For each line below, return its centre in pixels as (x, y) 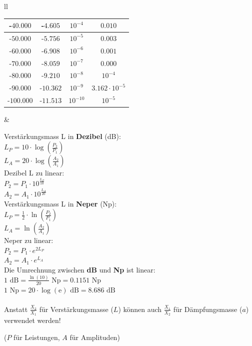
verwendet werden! (32, 320)
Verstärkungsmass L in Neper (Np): (60, 203)
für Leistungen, (37, 337)
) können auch (140, 309)
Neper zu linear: (29, 240)
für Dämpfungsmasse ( (208, 309)
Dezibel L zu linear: (34, 173)
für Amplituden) (95, 337)
